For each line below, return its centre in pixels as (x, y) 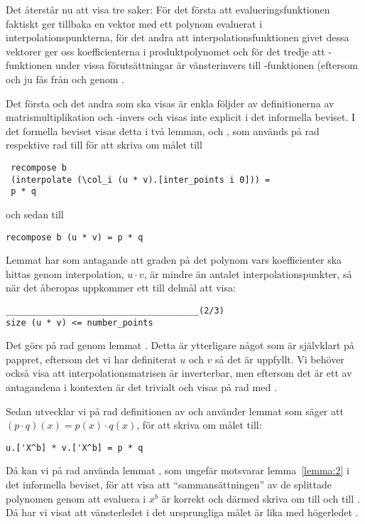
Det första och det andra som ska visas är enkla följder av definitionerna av (170, 103)
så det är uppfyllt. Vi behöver (280, 359)
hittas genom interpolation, (65, 273)
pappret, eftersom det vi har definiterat (91, 359)
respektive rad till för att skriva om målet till (104, 145)
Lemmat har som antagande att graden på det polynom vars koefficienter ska (174, 260)
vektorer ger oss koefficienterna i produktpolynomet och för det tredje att (165, 51)
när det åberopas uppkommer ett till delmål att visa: (121, 288)
